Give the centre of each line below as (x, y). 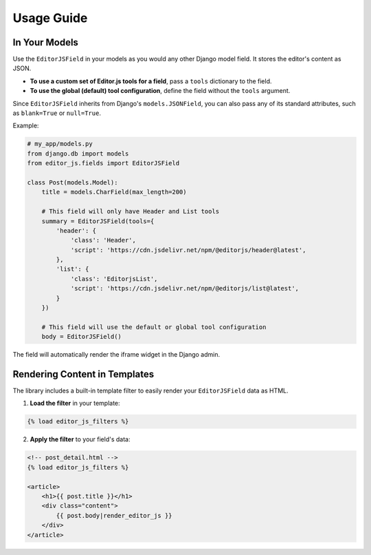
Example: (26, 126)
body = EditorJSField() (81, 337)
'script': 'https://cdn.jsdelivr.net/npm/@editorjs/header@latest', (188, 250)
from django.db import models (78, 154)
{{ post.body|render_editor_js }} (114, 515)
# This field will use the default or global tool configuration (154, 327)
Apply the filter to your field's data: (80, 439)
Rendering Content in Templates (83, 374)
